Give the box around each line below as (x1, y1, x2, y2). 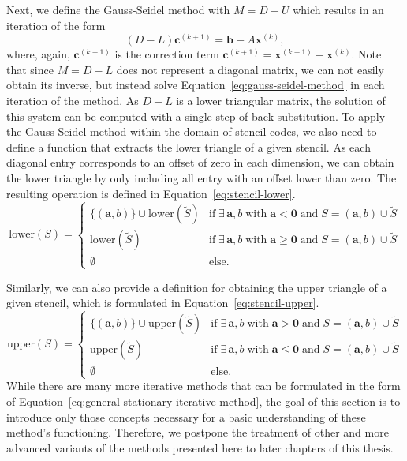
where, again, (6, 46, 70, 62)
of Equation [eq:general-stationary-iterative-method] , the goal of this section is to (6, 393, 401, 410)
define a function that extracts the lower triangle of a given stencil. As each (6, 138, 371, 155)
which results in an (293, 2, 384, 17)
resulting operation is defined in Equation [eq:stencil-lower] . (6, 185, 296, 201)
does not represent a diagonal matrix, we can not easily (116, 61, 384, 77)
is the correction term (114, 46, 219, 62)
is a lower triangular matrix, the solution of (176, 92, 386, 108)
